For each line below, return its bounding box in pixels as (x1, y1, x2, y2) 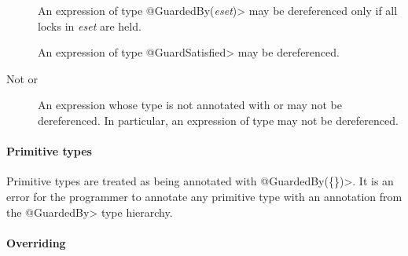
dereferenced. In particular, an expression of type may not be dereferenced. (38, 112, 399, 128)
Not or (6, 70, 39, 86)
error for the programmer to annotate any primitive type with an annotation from (6, 188, 402, 204)
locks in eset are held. (38, 17, 142, 34)
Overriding (6, 234, 66, 251)
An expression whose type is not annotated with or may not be (38, 97, 342, 113)
